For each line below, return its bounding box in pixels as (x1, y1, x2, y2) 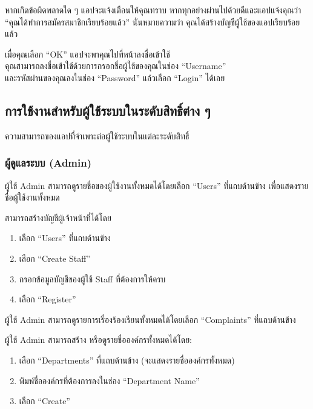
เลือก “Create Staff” (19, 251, 91, 264)
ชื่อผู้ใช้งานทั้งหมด (5, 191, 60, 204)
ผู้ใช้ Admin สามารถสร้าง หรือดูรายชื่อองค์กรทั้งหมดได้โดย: (5, 333, 192, 346)
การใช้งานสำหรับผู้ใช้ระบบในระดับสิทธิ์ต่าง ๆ (5, 101, 211, 119)
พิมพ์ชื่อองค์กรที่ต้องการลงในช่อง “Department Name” (19, 374, 200, 387)
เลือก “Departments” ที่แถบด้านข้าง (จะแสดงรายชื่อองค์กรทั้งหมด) (19, 353, 235, 366)
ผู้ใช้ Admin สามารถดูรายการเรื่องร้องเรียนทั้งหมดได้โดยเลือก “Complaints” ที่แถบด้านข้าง (5, 313, 296, 325)
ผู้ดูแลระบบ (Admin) (5, 155, 91, 170)
